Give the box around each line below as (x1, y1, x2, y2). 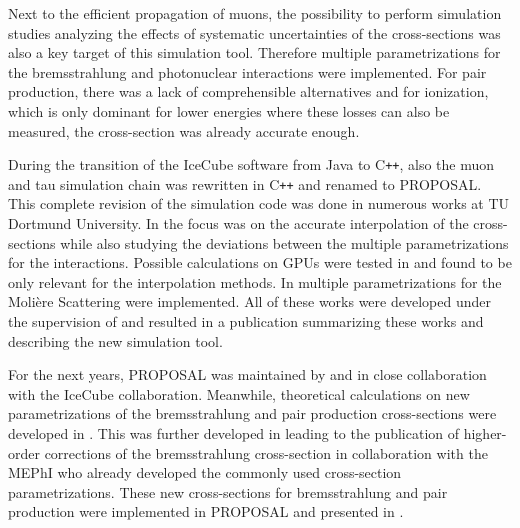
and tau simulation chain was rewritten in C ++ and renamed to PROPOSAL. (8, 173, 482, 194)
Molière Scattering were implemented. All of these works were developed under (8, 291, 491, 312)
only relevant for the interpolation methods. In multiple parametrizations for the (8, 271, 502, 292)
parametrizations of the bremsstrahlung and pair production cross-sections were (8, 403, 497, 424)
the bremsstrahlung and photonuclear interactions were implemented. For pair (8, 61, 487, 82)
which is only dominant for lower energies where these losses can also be (8, 100, 450, 121)
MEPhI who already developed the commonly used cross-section (8, 462, 402, 483)
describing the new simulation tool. (8, 330, 223, 351)
